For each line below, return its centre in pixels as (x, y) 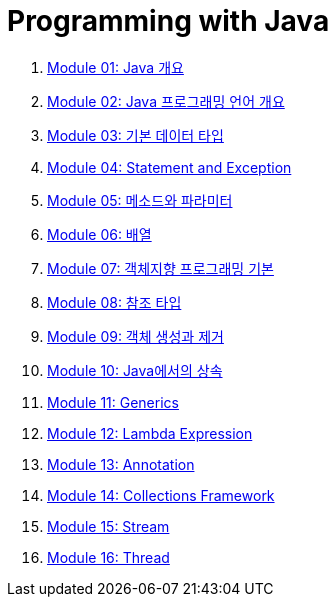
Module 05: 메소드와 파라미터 (140, 200)
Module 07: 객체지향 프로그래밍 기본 (160, 268)
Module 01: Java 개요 (115, 67)
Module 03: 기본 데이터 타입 (135, 135)
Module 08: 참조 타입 (114, 302)
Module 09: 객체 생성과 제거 (135, 336)
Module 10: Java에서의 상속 (135, 370)
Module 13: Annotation (121, 464)
